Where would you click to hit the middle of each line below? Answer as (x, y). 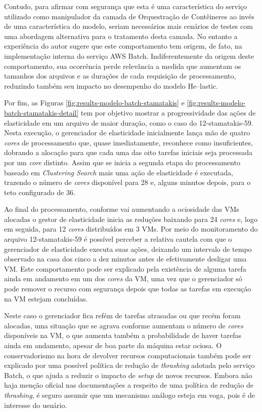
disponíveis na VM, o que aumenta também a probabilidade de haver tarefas (123, 335)
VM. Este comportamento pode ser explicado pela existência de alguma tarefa (125, 268)
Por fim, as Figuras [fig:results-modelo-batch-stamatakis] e (94, 103)
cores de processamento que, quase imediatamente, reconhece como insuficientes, (128, 142)
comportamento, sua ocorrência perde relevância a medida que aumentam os (123, 66)
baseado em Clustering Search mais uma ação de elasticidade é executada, (119, 172)
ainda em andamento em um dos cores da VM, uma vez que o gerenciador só (123, 278)
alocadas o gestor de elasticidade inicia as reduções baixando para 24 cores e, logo (131, 219)
